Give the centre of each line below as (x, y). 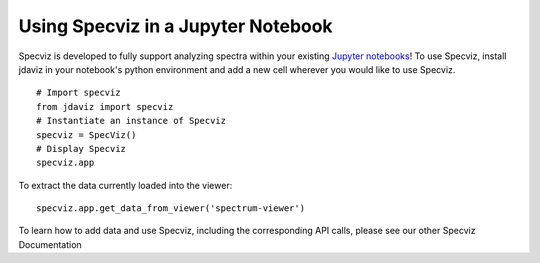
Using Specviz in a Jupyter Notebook (176, 26)
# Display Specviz (81, 148)
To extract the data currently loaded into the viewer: (125, 185)
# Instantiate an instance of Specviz (131, 121)
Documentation (50, 244)
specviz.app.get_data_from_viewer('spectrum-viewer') (170, 208)
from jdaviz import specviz (105, 106)
